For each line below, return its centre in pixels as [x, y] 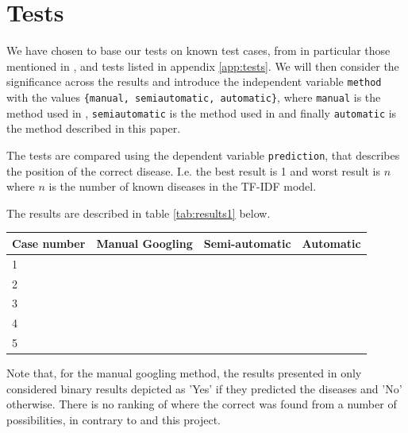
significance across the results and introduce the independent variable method [194, 81]
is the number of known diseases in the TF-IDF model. [183, 186]
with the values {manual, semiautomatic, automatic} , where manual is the [194, 97]
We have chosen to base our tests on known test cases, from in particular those [198, 50]
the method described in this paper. [94, 128]
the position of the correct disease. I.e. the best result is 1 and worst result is [194, 170]
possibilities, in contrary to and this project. [114, 419]
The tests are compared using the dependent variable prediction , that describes [203, 155]
